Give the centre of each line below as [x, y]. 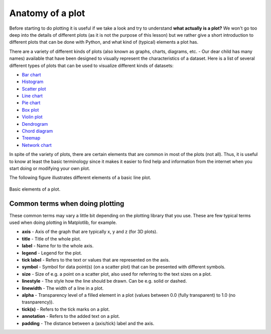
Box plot [30, 110]
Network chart [37, 145]
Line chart [32, 96]
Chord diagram [37, 131]
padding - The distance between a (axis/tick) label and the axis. [88, 323]
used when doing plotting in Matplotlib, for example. [63, 223]
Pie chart [31, 103]
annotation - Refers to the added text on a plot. [71, 316]
